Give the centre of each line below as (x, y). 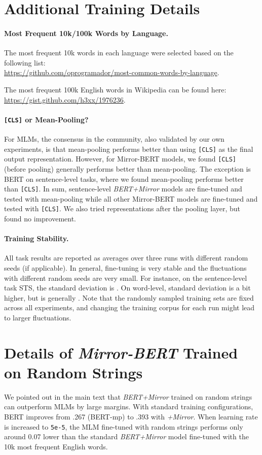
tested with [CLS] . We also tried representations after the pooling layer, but (122, 208)
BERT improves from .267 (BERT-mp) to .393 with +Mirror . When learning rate (131, 417)
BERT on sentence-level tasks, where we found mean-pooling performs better (124, 178)
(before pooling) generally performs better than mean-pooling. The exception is (127, 168)
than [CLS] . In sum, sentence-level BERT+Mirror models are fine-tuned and (123, 189)
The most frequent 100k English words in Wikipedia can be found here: (115, 89)
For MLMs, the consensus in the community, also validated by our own (114, 139)
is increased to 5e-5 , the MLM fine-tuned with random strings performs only (124, 426)
